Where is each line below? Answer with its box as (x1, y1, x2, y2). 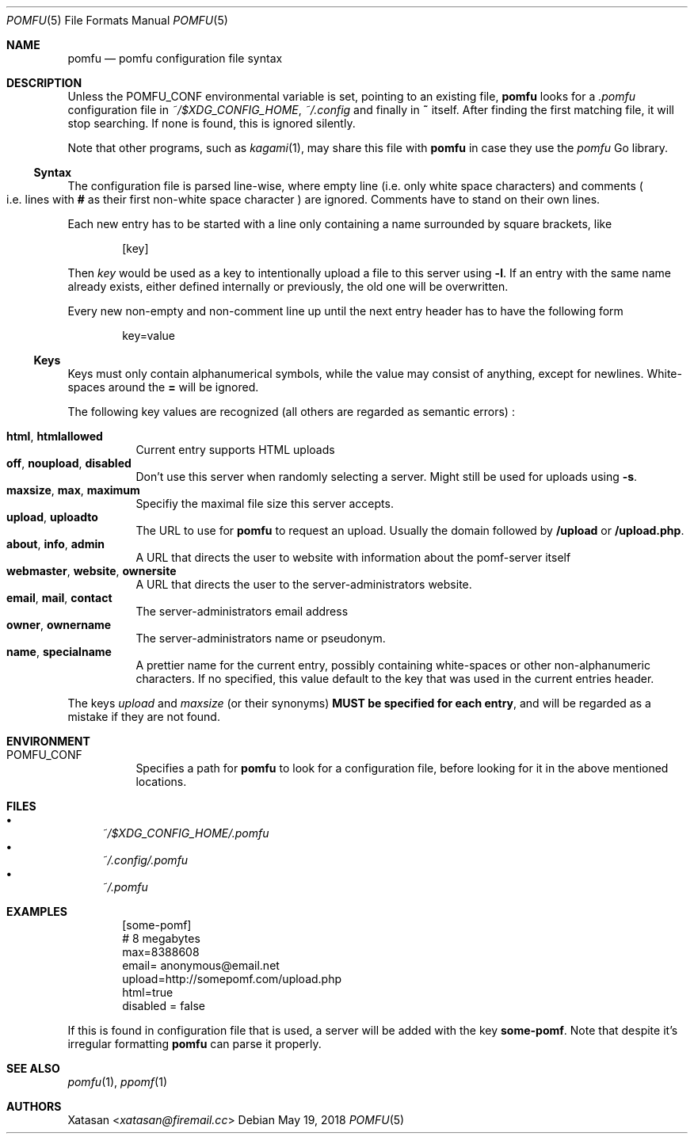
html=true (122, 986, 173, 999)
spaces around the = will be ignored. (67, 380, 259, 394)
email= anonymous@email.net (122, 959, 280, 972)
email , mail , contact (6, 591, 112, 604)
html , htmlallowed (6, 429, 103, 443)
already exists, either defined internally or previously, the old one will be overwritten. (67, 280, 509, 293)
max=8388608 (122, 945, 200, 959)
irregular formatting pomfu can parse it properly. (67, 1037, 322, 1050)
